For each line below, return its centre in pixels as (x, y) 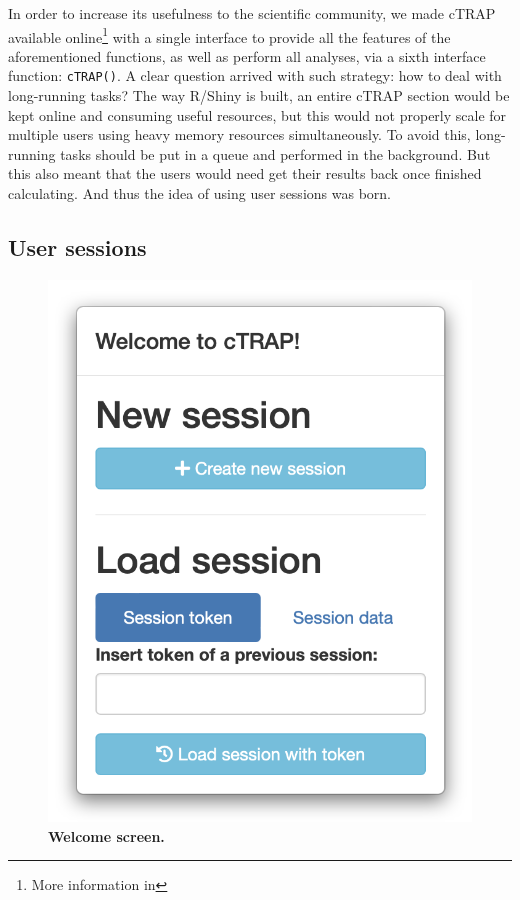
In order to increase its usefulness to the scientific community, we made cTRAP (252, 13)
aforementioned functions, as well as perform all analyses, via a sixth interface (247, 55)
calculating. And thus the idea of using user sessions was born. (199, 193)
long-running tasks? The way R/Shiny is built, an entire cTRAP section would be (259, 95)
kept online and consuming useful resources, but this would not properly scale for (257, 114)
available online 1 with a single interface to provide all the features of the (229, 35)
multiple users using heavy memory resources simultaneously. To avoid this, (239, 134)
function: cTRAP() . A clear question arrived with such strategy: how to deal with (255, 75)
